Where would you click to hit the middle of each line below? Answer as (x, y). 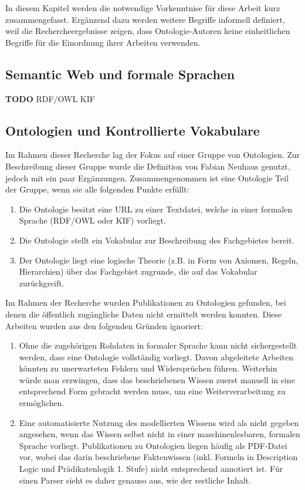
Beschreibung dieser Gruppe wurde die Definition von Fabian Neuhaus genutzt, (148, 166)
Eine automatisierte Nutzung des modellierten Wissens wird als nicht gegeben (159, 422)
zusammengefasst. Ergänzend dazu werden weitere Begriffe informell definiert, (145, 19)
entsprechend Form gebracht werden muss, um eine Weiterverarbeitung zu (152, 391)
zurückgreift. (42, 283)
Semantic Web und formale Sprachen (120, 74)
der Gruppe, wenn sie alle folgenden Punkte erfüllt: (97, 189)
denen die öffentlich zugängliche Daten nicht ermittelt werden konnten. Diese (144, 314)
